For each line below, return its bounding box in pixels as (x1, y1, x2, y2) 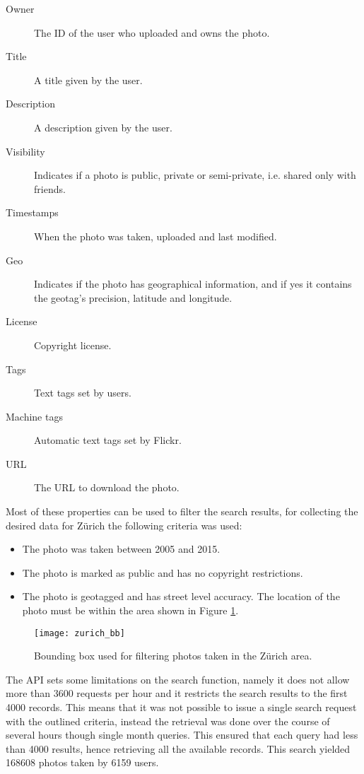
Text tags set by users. (34, 385, 131, 400)
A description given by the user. (34, 119, 172, 134)
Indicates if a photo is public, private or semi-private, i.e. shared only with (34, 168, 356, 182)
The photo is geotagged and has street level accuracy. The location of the (22, 589, 340, 604)
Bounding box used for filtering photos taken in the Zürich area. (34, 648, 312, 663)
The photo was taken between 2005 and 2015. (22, 541, 221, 556)
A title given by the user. (34, 72, 143, 87)
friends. (34, 181, 66, 196)
